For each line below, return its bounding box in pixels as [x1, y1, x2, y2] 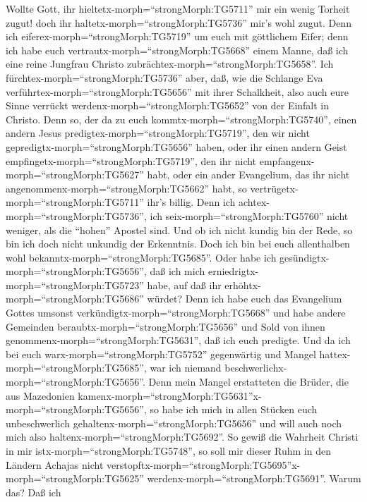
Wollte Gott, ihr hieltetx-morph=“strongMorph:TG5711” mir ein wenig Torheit [6, 1, 350, 16]
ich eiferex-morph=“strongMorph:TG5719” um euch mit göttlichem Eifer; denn [6, 29, 349, 44]
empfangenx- [259, 153, 315, 168]
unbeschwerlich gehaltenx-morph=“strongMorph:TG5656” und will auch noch [6, 415, 342, 430]
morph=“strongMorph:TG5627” [6, 167, 144, 182]
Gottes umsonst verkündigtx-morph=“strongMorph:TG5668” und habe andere [6, 305, 346, 320]
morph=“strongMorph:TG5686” [6, 291, 144, 306]
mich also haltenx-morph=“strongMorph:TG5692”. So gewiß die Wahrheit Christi [6, 429, 359, 444]
